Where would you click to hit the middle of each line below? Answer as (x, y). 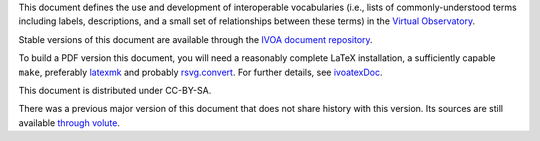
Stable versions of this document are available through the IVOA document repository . (196, 39)
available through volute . (69, 122)
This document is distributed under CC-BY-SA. (115, 90)
